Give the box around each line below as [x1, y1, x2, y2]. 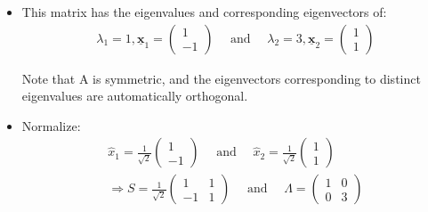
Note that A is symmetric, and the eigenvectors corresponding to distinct [21, 69, 421, 87]
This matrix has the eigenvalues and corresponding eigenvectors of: [21, 3, 387, 20]
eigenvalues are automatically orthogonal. [21, 86, 248, 105]
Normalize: [21, 116, 81, 135]
